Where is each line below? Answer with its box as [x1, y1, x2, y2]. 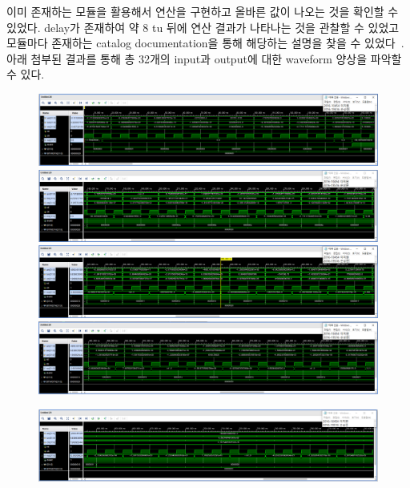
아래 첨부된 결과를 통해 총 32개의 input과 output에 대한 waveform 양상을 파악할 [6, 50, 402, 67]
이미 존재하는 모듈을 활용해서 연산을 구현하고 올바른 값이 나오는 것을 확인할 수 [6, 3, 399, 19]
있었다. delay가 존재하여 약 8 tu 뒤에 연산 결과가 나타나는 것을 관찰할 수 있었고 [6, 18, 400, 35]
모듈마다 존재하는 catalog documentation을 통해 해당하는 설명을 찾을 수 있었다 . [6, 34, 404, 51]
